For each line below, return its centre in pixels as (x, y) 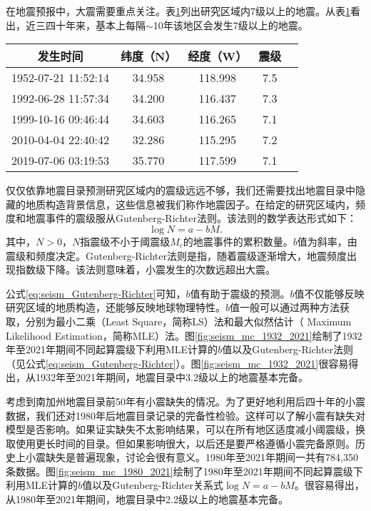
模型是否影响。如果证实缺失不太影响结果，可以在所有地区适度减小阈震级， (181, 429)
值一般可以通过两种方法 (285, 307)
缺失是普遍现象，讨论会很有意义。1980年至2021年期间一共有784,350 (202, 457)
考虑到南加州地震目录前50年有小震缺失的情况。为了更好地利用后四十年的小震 (185, 401)
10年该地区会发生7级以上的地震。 (230, 25)
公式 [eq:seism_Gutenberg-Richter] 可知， (96, 293)
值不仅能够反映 (329, 293)
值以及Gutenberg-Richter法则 (288, 349)
